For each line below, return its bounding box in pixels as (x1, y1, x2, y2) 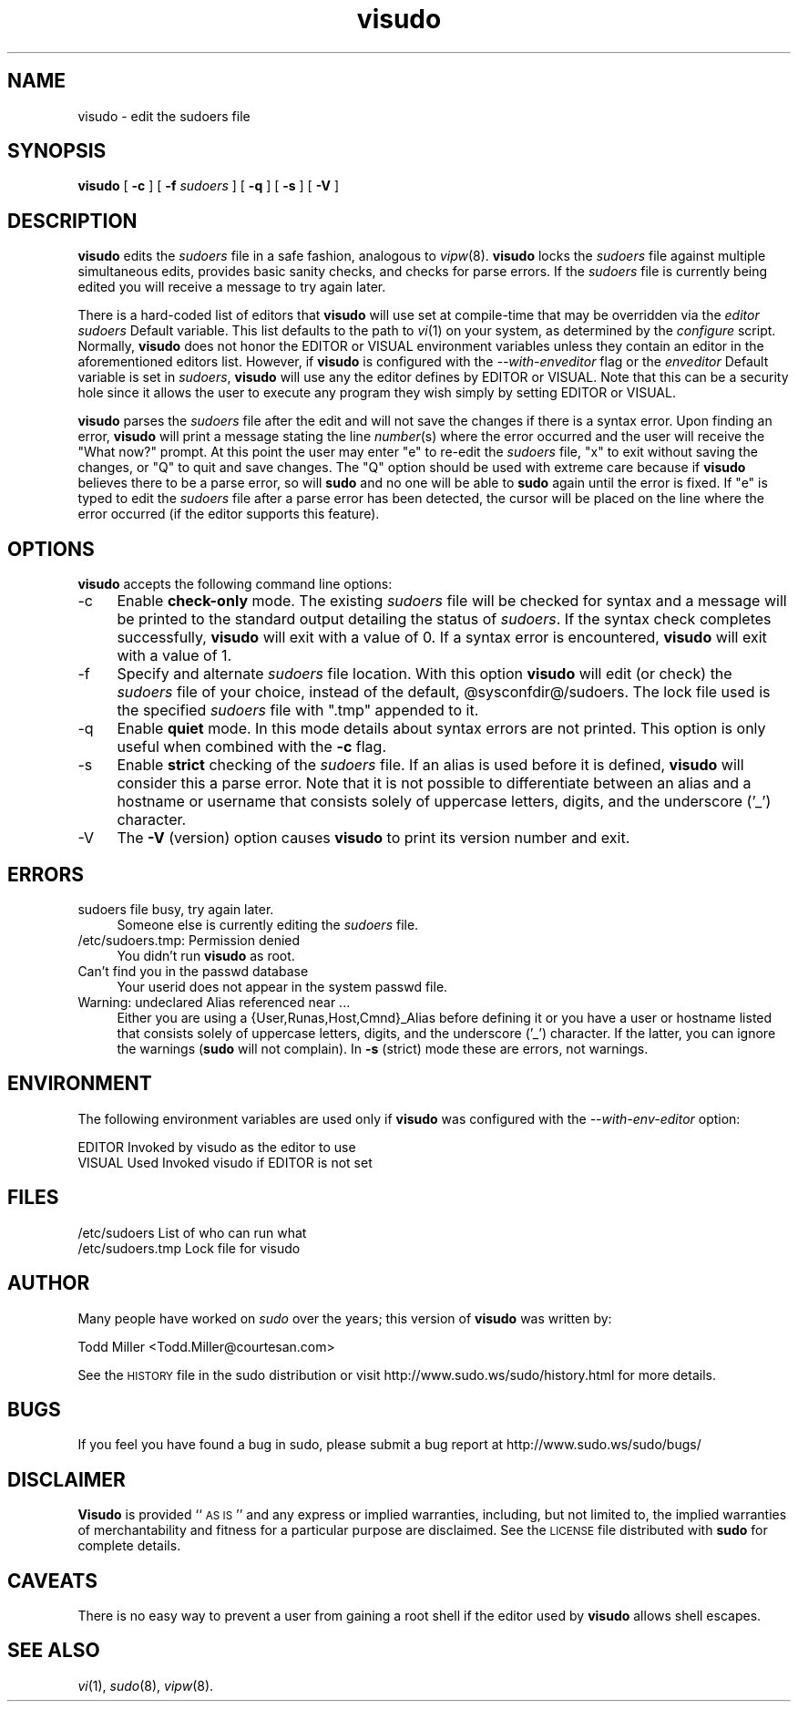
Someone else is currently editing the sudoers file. (117, 916, 419, 932)
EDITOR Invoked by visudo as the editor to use (77, 1138, 356, 1155)
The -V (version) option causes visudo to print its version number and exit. (117, 829, 630, 848)
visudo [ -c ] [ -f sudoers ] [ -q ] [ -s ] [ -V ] (77, 178, 340, 194)
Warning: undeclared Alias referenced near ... (77, 993, 351, 1010)
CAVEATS (7, 1569, 97, 1592)
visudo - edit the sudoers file (77, 108, 251, 124)
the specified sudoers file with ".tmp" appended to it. (117, 701, 479, 720)
